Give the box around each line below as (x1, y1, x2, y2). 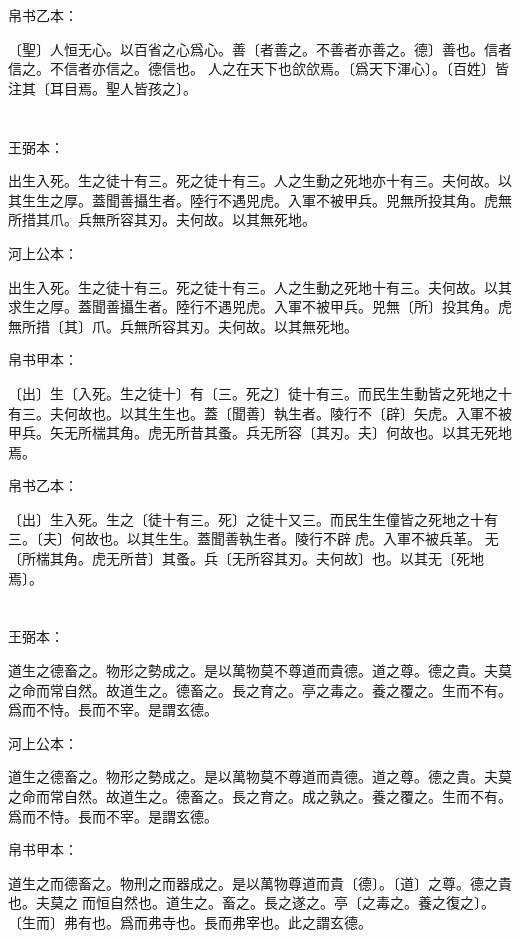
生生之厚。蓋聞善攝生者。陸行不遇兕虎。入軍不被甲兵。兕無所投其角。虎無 (21, 189, 512, 210)
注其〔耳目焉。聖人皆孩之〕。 (8, 77, 197, 98)
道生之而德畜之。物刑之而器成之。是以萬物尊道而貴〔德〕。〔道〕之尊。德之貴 (8, 872, 512, 893)
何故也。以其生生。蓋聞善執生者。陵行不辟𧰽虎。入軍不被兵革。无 (70, 528, 499, 549)
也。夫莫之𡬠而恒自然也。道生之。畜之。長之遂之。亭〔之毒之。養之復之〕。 (8, 892, 495, 913)
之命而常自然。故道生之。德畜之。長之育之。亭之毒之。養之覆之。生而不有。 (8, 679, 512, 700)
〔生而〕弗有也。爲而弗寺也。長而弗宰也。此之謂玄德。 (8, 911, 372, 932)
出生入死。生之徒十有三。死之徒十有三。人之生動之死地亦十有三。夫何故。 (8, 170, 498, 191)
